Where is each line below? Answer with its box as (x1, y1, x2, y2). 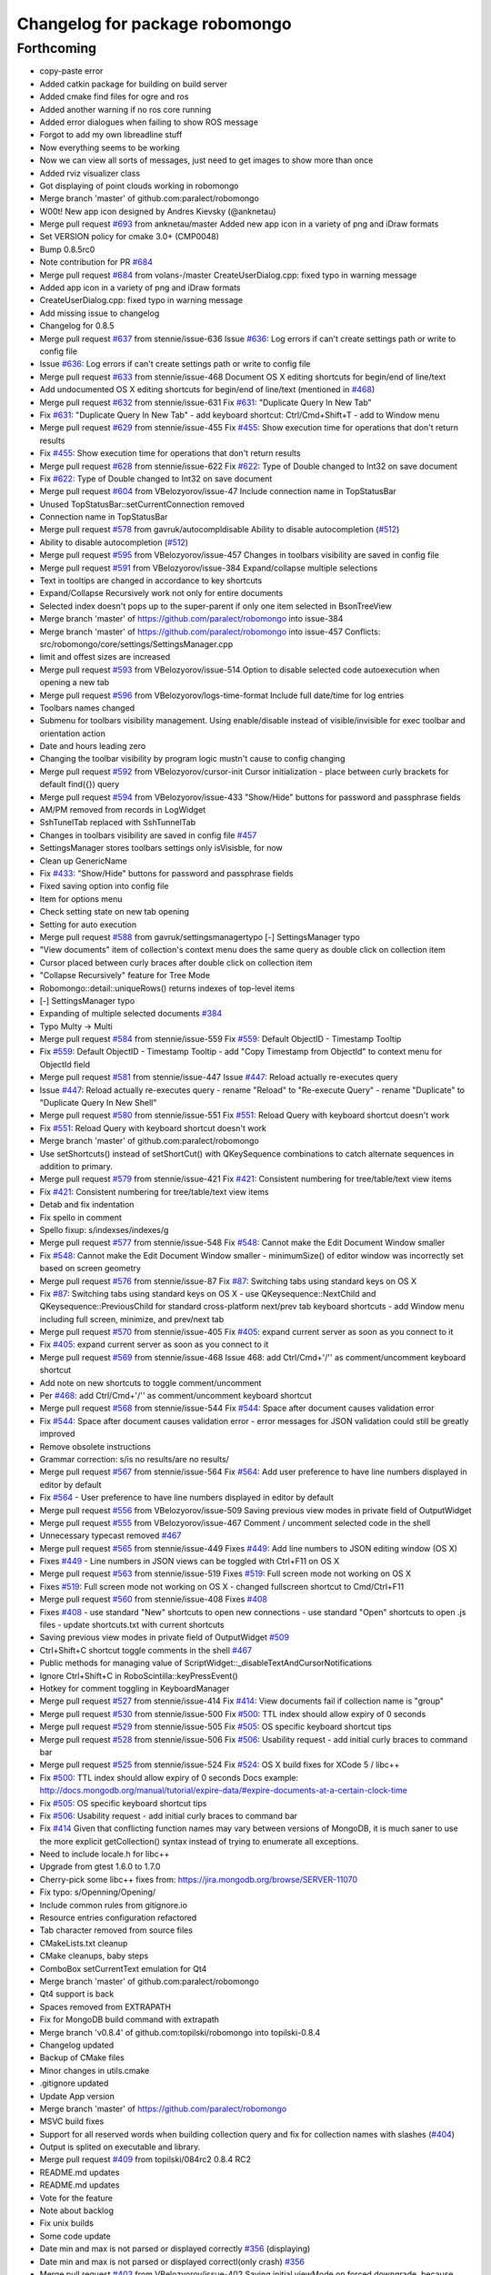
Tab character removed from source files (39, 1925, 193, 1936)
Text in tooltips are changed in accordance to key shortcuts (39, 575, 263, 586)
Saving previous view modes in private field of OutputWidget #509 (39, 1632, 290, 1643)
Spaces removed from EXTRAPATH (39, 2001, 172, 2012)
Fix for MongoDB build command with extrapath (39, 2014, 220, 2025)
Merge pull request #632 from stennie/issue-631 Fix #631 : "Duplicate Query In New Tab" (39, 397, 372, 408)
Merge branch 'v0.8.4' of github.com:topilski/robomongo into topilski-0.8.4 (39, 2027, 321, 2037)
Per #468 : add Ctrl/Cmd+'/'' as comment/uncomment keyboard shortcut (39, 1390, 313, 1401)
